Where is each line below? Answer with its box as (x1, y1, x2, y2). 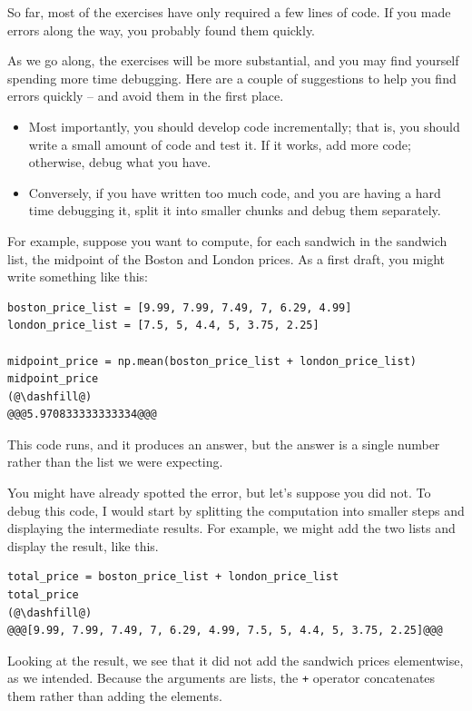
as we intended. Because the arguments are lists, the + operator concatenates (7, 668, 436, 687)
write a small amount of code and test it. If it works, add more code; (28, 134, 411, 153)
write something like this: (7, 267, 148, 286)
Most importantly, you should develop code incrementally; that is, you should (28, 116, 460, 135)
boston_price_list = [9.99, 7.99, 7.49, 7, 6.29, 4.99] (7, 301, 352, 314)
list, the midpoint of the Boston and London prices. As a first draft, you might (7, 249, 445, 268)
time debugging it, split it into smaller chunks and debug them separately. (28, 201, 441, 220)
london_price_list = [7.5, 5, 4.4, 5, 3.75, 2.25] (7, 319, 320, 332)
